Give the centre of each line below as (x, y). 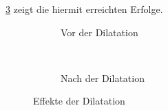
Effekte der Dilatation (79, 101)
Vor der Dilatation (99, 32)
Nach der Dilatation (103, 78)
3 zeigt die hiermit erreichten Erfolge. (84, 9)
